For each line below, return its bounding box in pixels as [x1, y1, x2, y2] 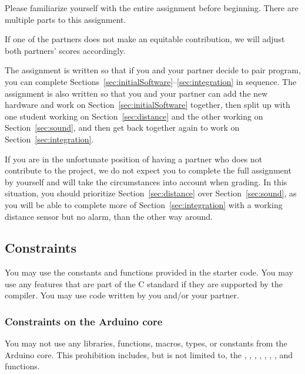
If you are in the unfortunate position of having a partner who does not [5, 152, 263, 165]
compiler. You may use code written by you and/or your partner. [5, 289, 239, 301]
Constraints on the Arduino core [5, 314, 163, 328]
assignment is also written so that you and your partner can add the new [5, 87, 268, 99]
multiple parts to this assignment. [5, 13, 126, 25]
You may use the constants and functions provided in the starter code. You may [5, 266, 293, 278]
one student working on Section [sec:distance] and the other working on [5, 110, 263, 122]
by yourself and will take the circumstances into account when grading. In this [5, 175, 287, 188]
